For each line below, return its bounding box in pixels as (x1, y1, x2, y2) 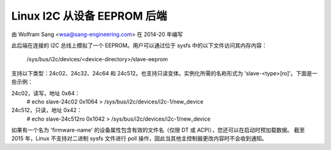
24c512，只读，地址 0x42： (11, 107, 82, 114)
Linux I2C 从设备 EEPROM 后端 (11, 9, 167, 23)
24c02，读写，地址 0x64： (11, 89, 80, 97)
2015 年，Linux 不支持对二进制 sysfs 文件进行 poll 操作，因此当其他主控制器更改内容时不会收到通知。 (11, 135, 268, 142)
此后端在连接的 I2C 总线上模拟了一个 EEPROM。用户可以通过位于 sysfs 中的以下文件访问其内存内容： (11, 42, 268, 49)
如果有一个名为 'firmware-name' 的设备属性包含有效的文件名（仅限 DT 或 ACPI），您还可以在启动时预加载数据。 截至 (11, 126, 305, 134)
